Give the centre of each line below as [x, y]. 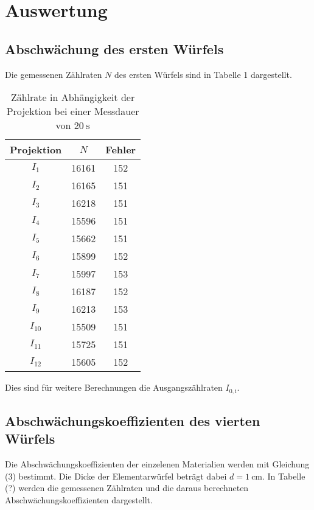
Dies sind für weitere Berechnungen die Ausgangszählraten [114, 387]
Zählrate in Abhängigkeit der [73, 97]
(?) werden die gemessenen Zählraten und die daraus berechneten [127, 488]
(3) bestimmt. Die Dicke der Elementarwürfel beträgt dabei [116, 476]
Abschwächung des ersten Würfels [114, 48]
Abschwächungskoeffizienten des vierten [133, 421]
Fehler [121, 150]
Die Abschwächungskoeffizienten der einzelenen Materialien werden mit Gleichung [157, 464]
